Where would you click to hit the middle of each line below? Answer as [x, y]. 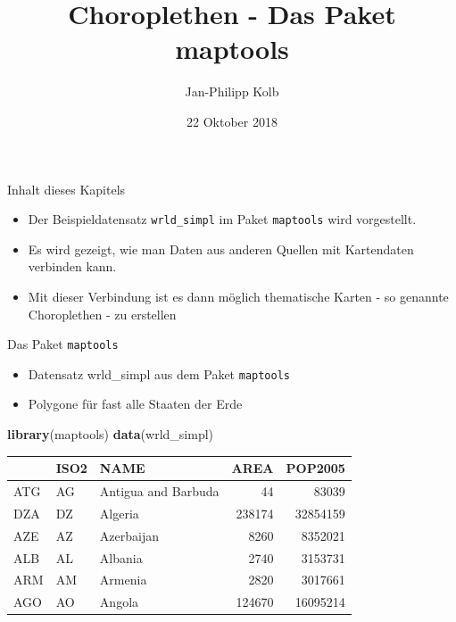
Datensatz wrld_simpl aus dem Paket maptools [159, 373]
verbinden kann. [72, 266]
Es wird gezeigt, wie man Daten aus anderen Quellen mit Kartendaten [221, 249]
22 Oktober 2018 [232, 121]
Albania [121, 557]
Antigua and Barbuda [159, 490]
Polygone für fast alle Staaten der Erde [135, 404]
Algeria [119, 513]
